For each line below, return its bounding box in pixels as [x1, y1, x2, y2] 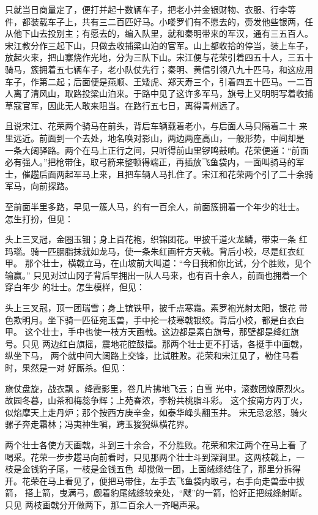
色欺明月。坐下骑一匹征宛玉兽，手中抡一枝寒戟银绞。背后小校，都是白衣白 [5, 313, 305, 326]
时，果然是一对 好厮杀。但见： [5, 361, 128, 374]
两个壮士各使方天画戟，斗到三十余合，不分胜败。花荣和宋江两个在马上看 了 [5, 438, 308, 451]
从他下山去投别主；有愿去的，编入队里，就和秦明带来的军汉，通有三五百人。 [5, 27, 313, 40]
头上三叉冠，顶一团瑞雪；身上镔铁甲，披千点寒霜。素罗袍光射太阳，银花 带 [5, 301, 308, 314]
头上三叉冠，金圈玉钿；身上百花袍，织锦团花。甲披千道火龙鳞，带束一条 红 [5, 233, 308, 246]
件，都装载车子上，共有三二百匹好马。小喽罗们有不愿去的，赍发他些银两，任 [5, 15, 313, 28]
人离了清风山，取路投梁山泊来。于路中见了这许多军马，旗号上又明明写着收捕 [5, 87, 313, 100]
